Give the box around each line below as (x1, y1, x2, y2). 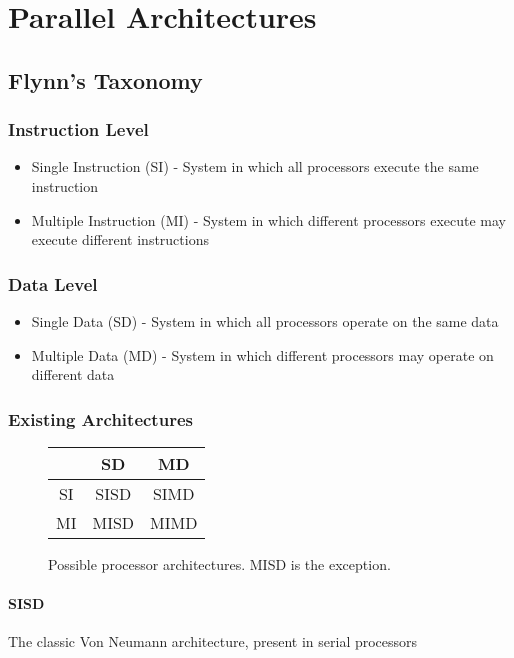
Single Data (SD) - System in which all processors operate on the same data (31, 310, 499, 331)
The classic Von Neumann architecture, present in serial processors (8, 631, 418, 652)
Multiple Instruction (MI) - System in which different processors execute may (31, 209, 506, 230)
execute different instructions (31, 229, 209, 250)
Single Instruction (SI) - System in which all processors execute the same (31, 156, 479, 177)
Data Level (8, 271, 98, 296)
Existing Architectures (8, 406, 193, 431)
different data (31, 364, 115, 385)
